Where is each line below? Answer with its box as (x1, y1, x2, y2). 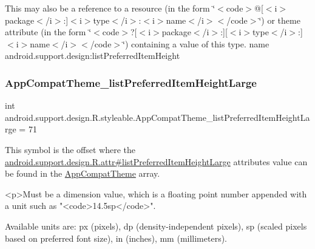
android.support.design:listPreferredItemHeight (5, 49, 180, 62)
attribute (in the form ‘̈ (5, 26, 92, 38)
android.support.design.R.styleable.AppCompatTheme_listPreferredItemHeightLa (5, 111, 310, 123)
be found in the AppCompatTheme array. (5, 167, 160, 180)
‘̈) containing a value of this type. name (123, 37, 269, 50)
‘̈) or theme (259, 13, 300, 26)
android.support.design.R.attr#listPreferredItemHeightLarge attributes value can (5, 155, 308, 168)
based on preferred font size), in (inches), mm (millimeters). (5, 231, 228, 244)
